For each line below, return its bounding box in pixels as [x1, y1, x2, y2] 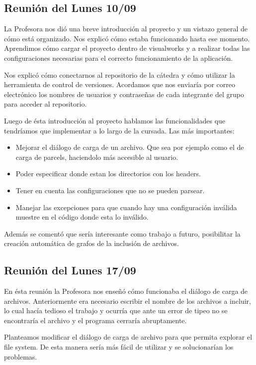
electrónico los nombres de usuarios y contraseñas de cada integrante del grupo [4, 89, 244, 99]
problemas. [4, 351, 37, 362]
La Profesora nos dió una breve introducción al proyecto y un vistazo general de [4, 23, 248, 34]
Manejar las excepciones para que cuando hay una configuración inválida [15, 202, 237, 212]
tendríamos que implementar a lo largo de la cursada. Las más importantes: [4, 125, 235, 135]
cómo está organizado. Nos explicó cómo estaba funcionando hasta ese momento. [4, 33, 250, 43]
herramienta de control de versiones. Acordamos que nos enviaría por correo [4, 79, 235, 90]
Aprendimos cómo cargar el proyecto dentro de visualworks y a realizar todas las [4, 43, 250, 53]
